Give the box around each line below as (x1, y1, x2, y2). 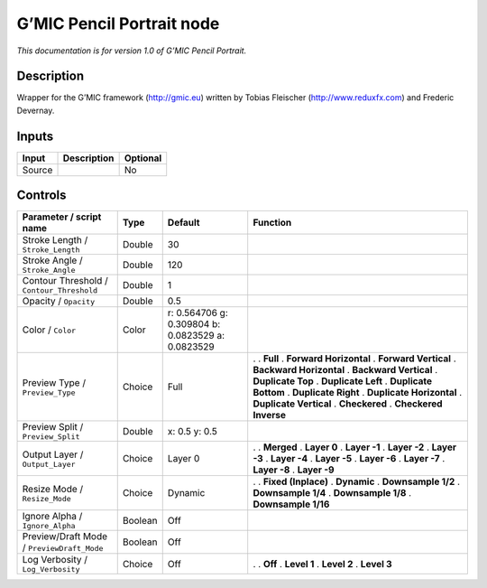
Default (167, 217, 200, 229)
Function (253, 217, 292, 229)
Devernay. (16, 105, 55, 116)
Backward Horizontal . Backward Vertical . (253, 364, 438, 377)
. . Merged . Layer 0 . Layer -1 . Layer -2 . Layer (253, 441, 457, 453)
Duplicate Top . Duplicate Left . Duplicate (253, 375, 433, 387)
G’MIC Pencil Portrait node (16, 14, 220, 33)
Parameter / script (22, 210, 102, 223)
